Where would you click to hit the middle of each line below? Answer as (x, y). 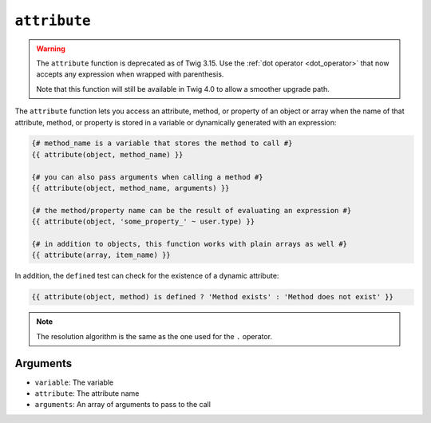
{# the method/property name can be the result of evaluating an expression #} (192, 210)
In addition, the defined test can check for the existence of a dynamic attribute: (147, 276)
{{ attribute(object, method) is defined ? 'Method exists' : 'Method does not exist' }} (213, 297)
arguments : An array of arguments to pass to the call (123, 405)
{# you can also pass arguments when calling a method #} (147, 177)
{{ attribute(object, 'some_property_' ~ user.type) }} (143, 222)
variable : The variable (74, 382)
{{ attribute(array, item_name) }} (101, 255)
